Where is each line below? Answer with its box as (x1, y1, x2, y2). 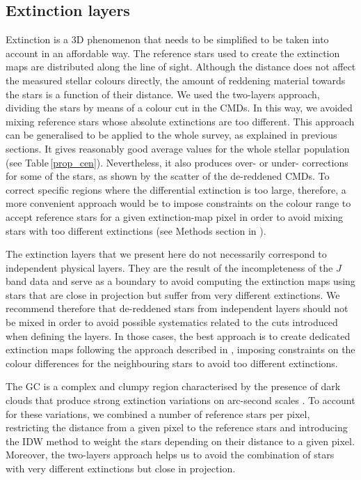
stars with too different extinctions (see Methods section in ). (6, 223, 266, 238)
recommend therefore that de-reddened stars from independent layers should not (6, 301, 348, 316)
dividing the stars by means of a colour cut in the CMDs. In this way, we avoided (6, 100, 353, 115)
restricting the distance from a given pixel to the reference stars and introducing (6, 420, 348, 435)
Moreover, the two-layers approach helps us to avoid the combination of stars (6, 447, 335, 462)
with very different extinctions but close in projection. (6, 461, 236, 476)
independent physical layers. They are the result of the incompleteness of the (6, 260, 333, 274)
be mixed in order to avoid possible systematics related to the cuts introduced (6, 315, 338, 330)
